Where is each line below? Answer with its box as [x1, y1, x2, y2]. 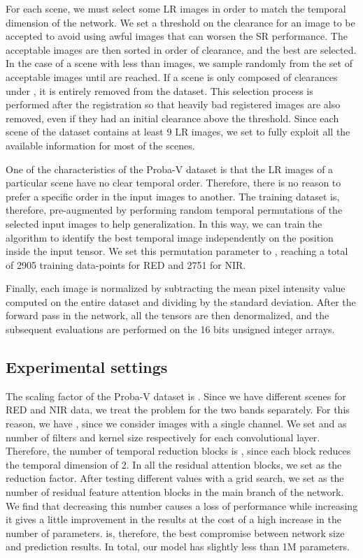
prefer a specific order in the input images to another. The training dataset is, [6, 189, 340, 203]
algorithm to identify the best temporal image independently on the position [6, 230, 334, 244]
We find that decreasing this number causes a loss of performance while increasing [6, 498, 358, 513]
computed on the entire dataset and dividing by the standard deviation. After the [6, 294, 356, 309]
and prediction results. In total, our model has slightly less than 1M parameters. [6, 539, 350, 554]
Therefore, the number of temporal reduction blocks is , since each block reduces [6, 443, 351, 458]
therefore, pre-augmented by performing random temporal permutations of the [6, 203, 343, 217]
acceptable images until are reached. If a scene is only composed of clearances [6, 69, 338, 84]
